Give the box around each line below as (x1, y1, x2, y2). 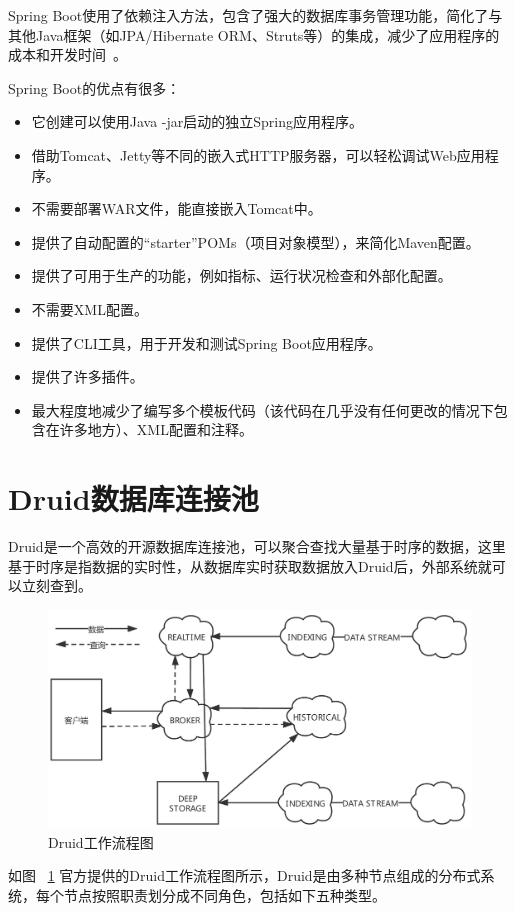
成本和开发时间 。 (8, 44, 127, 65)
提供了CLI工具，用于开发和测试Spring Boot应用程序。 (31, 332, 382, 353)
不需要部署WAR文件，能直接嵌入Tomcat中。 (31, 198, 322, 219)
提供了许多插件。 (31, 366, 144, 387)
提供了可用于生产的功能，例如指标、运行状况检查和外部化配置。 (31, 265, 452, 286)
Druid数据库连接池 (8, 478, 259, 519)
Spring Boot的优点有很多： (8, 77, 181, 98)
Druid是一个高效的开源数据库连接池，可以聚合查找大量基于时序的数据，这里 (8, 536, 506, 557)
